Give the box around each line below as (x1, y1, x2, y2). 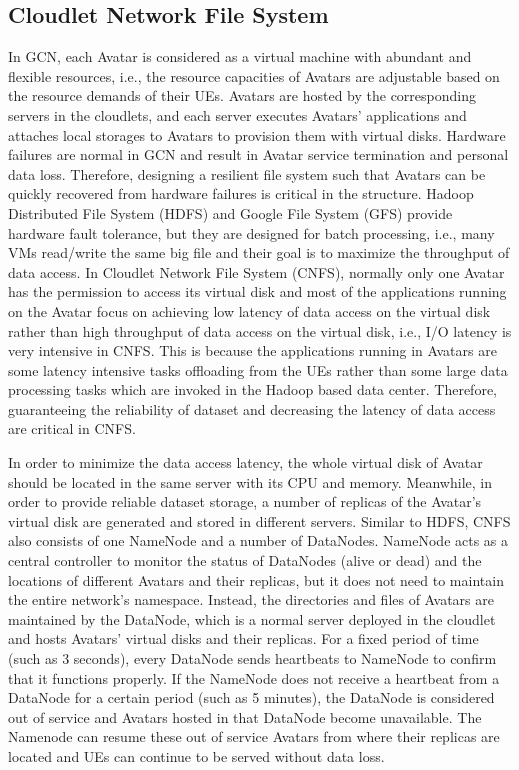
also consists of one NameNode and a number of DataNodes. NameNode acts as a (8, 530, 509, 551)
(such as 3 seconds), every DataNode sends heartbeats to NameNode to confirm (8, 648, 497, 669)
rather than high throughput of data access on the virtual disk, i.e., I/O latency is (8, 320, 512, 341)
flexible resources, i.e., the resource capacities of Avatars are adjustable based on (8, 65, 500, 86)
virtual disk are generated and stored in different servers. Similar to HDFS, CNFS (8, 510, 511, 531)
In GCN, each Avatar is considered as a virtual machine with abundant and (8, 46, 472, 67)
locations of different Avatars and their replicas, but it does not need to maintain (8, 569, 504, 590)
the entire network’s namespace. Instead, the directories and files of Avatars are (8, 589, 494, 610)
